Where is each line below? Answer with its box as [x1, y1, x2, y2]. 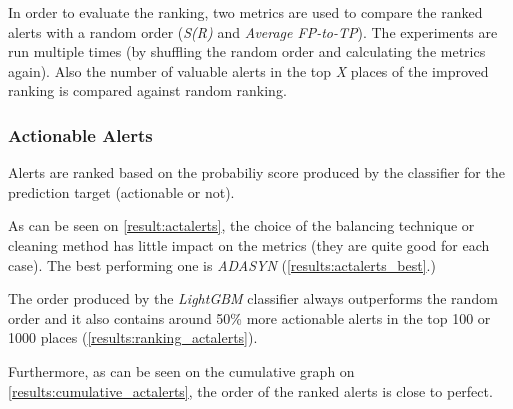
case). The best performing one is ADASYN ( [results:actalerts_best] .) [8, 254, 436, 275]
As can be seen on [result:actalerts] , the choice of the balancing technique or [8, 215, 475, 236]
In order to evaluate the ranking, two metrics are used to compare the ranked [8, 2, 483, 22]
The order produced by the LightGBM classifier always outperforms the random [8, 288, 498, 309]
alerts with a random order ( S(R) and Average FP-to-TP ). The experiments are [8, 21, 498, 42]
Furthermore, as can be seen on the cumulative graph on [8, 360, 355, 381]
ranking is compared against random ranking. [8, 80, 287, 101]
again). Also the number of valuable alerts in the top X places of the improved [8, 60, 489, 81]
